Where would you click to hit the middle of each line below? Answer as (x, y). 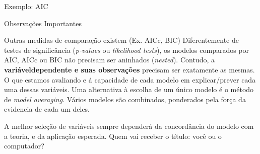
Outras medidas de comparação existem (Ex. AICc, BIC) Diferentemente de (121, 40)
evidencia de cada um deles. (47, 109)
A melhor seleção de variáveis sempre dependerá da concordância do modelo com (129, 126)
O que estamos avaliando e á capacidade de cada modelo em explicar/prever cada (130, 79)
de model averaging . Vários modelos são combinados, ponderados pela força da (125, 99)
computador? (24, 146)
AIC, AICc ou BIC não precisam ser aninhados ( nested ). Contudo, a (109, 60)
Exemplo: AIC (26, 6)
